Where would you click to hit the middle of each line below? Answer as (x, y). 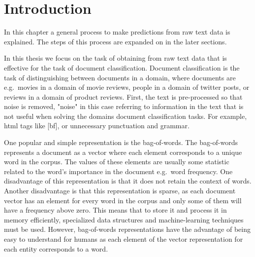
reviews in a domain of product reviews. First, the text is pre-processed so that (123, 96)
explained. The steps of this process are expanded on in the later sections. (115, 41)
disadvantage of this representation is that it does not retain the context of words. (128, 181)
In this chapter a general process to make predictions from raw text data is (117, 32)
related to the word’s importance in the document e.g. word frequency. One (118, 171)
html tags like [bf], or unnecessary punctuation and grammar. (97, 126)
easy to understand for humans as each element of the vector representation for (124, 239)
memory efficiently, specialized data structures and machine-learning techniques (124, 219)
